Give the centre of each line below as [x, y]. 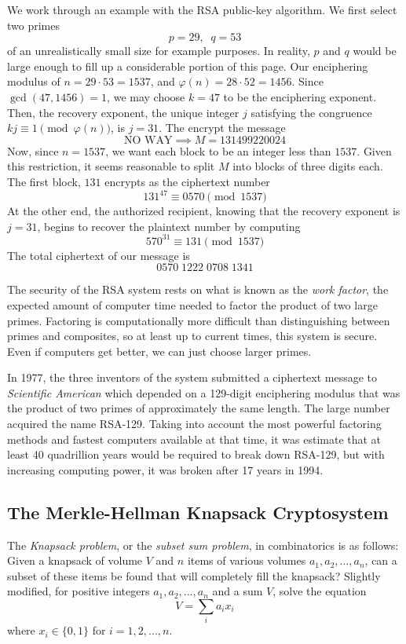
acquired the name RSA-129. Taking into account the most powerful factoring [194, 424]
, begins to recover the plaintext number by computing [169, 226]
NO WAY [148, 140]
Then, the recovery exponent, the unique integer [123, 112]
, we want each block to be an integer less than [218, 150]
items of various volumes [247, 560]
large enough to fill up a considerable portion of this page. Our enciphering [188, 66]
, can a [381, 560]
